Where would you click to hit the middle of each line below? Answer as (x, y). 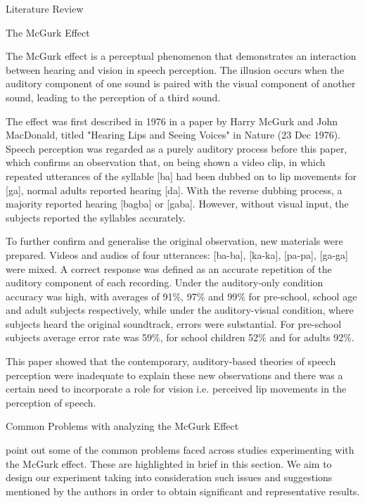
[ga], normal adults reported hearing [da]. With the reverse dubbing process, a (174, 190)
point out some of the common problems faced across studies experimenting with (180, 450)
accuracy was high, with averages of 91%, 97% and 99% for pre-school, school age (181, 296)
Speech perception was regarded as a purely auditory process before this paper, (177, 148)
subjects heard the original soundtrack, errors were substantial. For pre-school (174, 323)
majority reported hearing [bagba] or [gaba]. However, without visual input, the (177, 204)
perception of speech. (51, 402)
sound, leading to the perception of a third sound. (113, 97)
